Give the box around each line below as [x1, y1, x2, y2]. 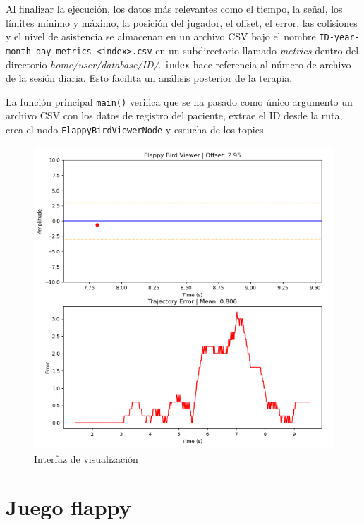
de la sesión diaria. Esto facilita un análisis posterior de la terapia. [6, 71, 293, 85]
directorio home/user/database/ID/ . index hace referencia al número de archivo [6, 56, 351, 71]
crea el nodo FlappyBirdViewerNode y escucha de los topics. [6, 122, 267, 136]
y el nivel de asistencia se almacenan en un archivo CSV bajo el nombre [6, 29, 316, 44]
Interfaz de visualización [34, 451, 138, 466]
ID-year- [319, 32, 360, 43]
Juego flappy [6, 493, 131, 521]
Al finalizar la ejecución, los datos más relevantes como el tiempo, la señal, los [6, 1, 343, 16]
